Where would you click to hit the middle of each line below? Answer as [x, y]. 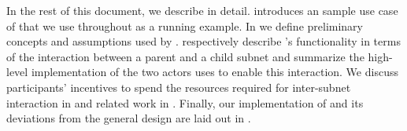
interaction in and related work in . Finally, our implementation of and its [185, 102]
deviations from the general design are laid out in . [129, 118]
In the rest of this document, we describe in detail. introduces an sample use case [202, 10]
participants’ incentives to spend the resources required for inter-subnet [179, 87]
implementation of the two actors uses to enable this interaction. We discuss [215, 72]
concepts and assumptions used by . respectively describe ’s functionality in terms [203, 41]
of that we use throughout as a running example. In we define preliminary [185, 25]
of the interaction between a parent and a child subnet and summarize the [185, 56]
